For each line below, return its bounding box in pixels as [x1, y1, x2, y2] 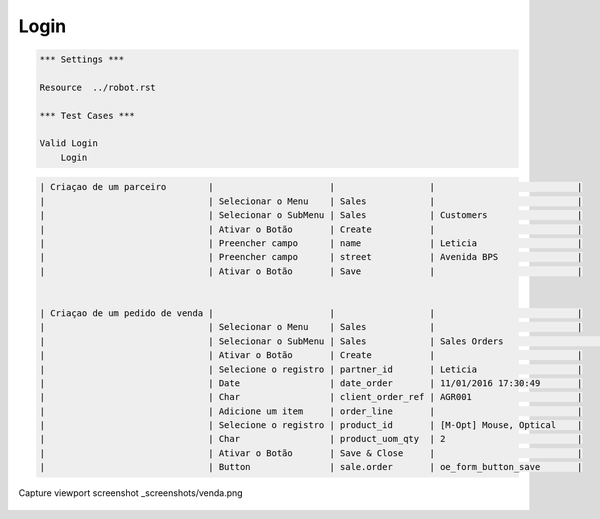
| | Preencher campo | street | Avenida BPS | [39, 251, 583, 263]
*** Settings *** [39, 54, 125, 65]
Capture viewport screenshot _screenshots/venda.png [18, 487, 244, 499]
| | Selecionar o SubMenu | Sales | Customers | [39, 210, 583, 221]
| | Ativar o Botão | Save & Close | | [39, 447, 583, 459]
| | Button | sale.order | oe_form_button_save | [39, 461, 583, 473]
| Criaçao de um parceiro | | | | [39, 181, 583, 193]
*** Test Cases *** [39, 110, 135, 121]
